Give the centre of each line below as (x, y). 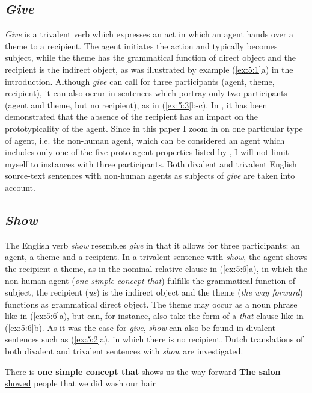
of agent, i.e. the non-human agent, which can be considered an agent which (145, 140)
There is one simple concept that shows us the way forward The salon (143, 371)
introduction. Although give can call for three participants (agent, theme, (140, 81)
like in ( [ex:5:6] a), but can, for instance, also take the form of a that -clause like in (154, 316)
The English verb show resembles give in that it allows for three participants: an (152, 245)
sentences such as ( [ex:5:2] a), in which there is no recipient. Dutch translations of (154, 339)
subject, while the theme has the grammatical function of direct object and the (151, 57)
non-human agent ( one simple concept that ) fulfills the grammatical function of (150, 280)
